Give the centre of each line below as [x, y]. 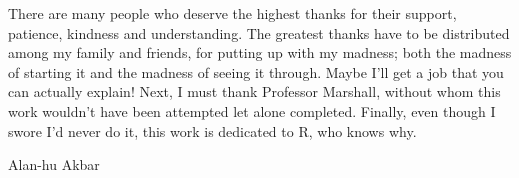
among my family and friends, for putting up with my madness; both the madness [260, 52]
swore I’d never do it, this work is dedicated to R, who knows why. [212, 130]
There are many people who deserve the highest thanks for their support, [232, 13]
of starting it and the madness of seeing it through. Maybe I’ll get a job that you [256, 71]
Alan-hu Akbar [54, 164]
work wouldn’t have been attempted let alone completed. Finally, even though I [252, 110]
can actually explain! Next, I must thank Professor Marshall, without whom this [254, 91]
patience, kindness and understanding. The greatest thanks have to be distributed [259, 32]
